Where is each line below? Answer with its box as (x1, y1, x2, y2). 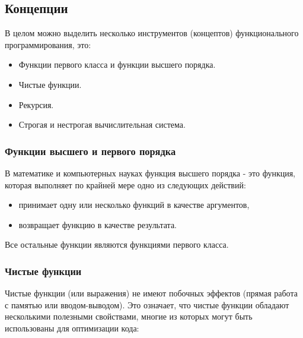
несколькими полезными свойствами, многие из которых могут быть (5, 310, 253, 323)
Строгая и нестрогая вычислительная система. (18, 118, 186, 131)
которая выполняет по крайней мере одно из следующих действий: (5, 178, 246, 191)
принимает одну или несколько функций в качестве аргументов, (18, 198, 250, 211)
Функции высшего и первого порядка (5, 143, 176, 158)
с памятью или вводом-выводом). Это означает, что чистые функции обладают (5, 298, 289, 311)
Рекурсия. (18, 98, 54, 110)
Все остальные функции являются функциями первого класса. (5, 238, 229, 251)
